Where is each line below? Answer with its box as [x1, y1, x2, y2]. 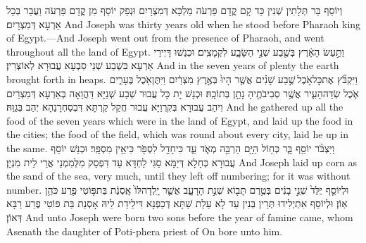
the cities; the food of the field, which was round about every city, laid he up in [6, 127, 348, 142]
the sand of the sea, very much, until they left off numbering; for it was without [6, 168, 351, 183]
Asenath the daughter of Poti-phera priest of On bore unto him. [6, 223, 283, 238]
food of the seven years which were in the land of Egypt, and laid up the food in [6, 113, 353, 127]
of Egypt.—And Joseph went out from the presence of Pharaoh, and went [6, 30, 324, 45]
